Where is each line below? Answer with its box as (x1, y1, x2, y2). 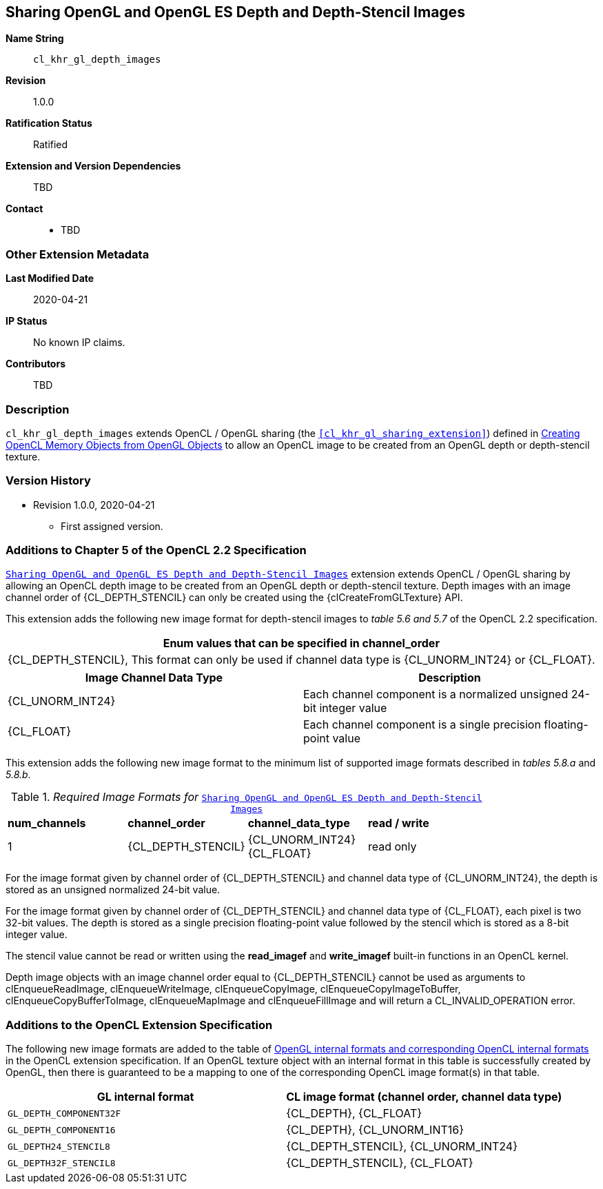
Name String (6, 32, 64, 45)
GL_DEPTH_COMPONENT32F (8, 1108, 121, 1119)
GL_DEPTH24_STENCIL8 (8, 1141, 110, 1152)
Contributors (6, 358, 66, 370)
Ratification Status (6, 117, 92, 130)
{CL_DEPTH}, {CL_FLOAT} (286, 1106, 422, 1121)
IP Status (6, 315, 48, 327)
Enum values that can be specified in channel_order (163, 636, 440, 651)
